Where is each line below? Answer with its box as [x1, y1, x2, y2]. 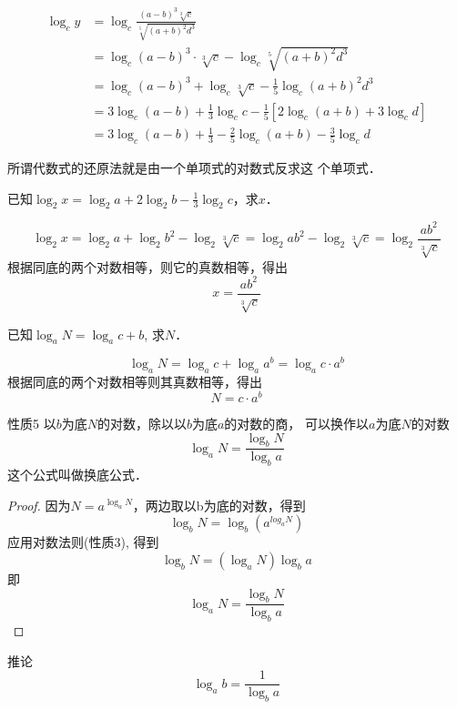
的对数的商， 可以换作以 [224, 413, 370, 432]
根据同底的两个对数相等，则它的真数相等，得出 [7, 257, 288, 276]
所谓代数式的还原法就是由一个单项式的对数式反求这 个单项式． [7, 157, 381, 177]
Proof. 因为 [7, 495, 71, 514]
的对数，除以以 [96, 413, 187, 432]
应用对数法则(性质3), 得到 [7, 532, 159, 552]
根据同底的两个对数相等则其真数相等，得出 [7, 372, 262, 391]
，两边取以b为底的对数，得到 [132, 495, 306, 514]
